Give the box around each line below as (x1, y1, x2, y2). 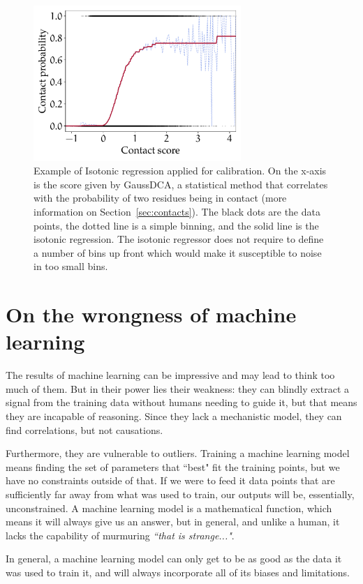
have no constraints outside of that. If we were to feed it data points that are (6, 473, 335, 488)
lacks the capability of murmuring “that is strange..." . (6, 527, 235, 542)
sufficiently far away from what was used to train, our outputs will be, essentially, (6, 487, 355, 501)
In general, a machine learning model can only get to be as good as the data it (6, 551, 342, 566)
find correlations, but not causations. (6, 422, 163, 437)
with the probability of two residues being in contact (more (34, 190, 287, 205)
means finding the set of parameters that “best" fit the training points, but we (6, 459, 340, 474)
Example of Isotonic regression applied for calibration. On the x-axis (34, 163, 327, 178)
